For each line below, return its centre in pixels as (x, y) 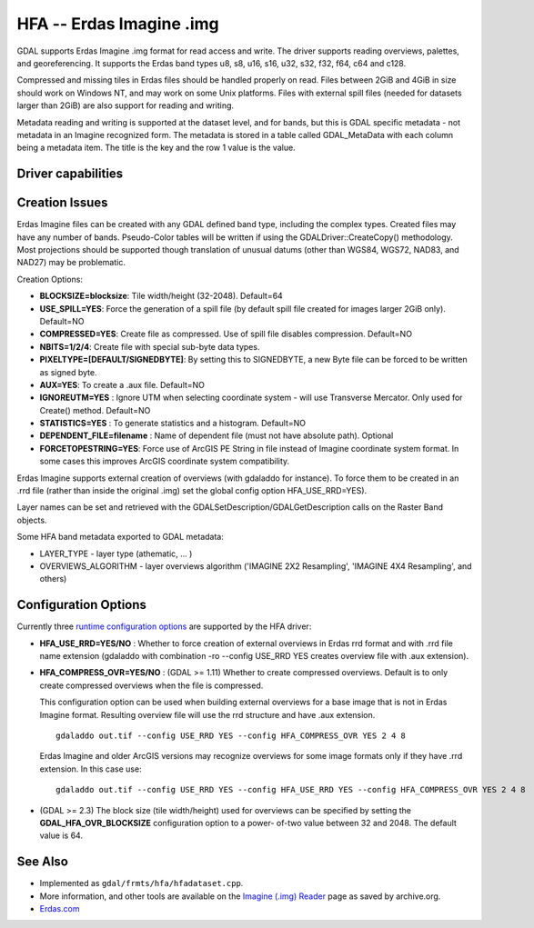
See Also (42, 862)
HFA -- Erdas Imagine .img (118, 24)
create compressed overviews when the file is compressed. (151, 685)
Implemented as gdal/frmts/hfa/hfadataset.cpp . (141, 883)
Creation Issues (62, 203)
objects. (32, 520)
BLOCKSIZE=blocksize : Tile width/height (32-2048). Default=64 (161, 296)
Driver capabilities (70, 174)
